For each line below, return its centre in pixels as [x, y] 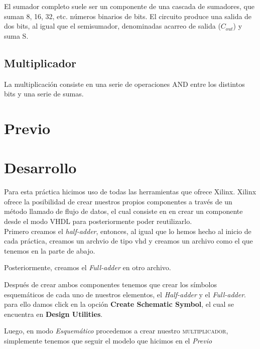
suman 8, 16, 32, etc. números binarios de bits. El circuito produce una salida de [128, 16]
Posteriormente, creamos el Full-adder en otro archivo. [88, 267]
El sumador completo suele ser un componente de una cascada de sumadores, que [129, 6]
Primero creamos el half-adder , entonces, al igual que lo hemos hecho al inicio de [128, 231]
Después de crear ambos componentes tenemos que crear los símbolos [110, 284]
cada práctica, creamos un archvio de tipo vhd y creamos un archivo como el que [128, 241]
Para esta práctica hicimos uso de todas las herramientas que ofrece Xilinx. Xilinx [130, 192]
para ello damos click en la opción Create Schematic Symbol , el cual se [119, 304]
